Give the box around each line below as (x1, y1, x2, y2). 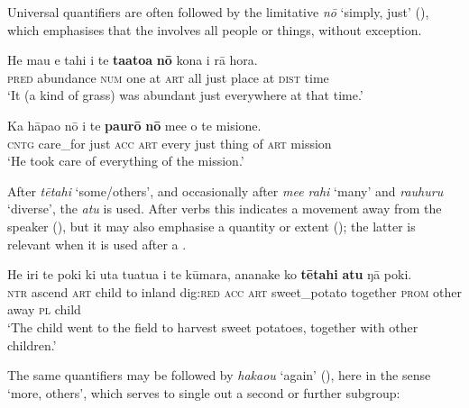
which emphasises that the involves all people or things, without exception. (7, 20, 422, 39)
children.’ (7, 335, 57, 354)
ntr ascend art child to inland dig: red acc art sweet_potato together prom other (7, 282, 462, 301)
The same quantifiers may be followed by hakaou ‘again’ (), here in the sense (7, 366, 431, 385)
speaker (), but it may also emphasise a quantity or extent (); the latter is (7, 216, 416, 235)
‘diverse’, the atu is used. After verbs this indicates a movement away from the (7, 199, 442, 218)
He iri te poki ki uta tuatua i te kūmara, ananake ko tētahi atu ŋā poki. (7, 265, 412, 284)
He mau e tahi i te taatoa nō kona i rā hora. (7, 50, 258, 69)
